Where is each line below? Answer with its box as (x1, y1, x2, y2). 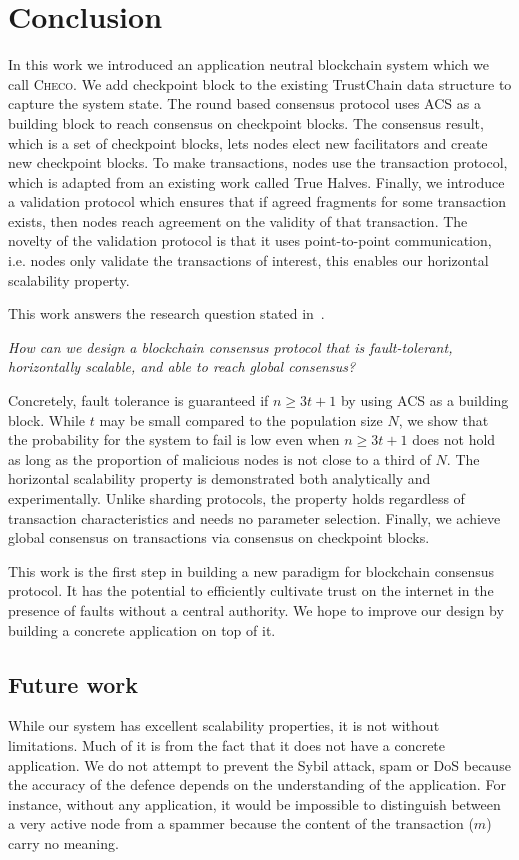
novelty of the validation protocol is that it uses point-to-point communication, (8, 230, 492, 251)
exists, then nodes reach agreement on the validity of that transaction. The (8, 210, 468, 231)
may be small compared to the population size (99, 409, 383, 430)
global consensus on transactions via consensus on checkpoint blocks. (8, 527, 430, 548)
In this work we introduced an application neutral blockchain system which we (8, 54, 490, 75)
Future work (8, 668, 139, 699)
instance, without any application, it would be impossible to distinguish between (8, 793, 501, 814)
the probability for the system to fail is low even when (8, 429, 340, 450)
